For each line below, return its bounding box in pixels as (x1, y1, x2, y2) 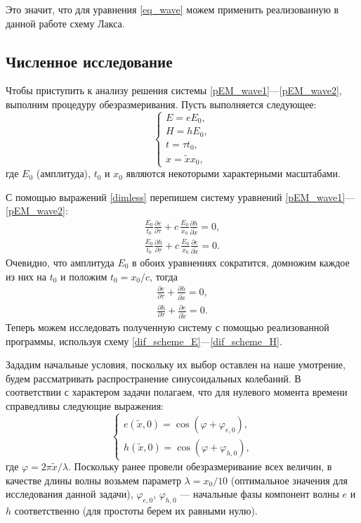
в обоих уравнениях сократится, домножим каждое (132, 254, 350, 269)
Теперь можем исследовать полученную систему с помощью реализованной (6, 320, 329, 335)
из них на (6, 269, 47, 283)
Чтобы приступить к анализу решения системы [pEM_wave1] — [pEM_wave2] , (6, 83, 342, 98)
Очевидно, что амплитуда (6, 254, 114, 269)
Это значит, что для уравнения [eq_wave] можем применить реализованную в (6, 2, 339, 16)
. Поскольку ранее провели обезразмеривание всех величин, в (68, 459, 332, 474)
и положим (60, 269, 107, 283)
